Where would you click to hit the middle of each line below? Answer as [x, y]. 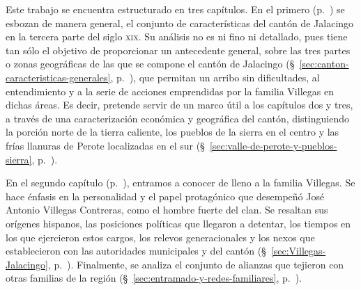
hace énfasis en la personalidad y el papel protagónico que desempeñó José [165, 196]
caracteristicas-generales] [58, 77]
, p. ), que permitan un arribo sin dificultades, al [215, 77]
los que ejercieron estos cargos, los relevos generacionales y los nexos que [160, 237]
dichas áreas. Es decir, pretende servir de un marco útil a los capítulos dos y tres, [179, 105]
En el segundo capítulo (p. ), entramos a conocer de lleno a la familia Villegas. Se [180, 183]
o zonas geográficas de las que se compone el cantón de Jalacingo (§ [150, 64]
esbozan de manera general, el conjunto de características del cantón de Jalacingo [180, 23]
